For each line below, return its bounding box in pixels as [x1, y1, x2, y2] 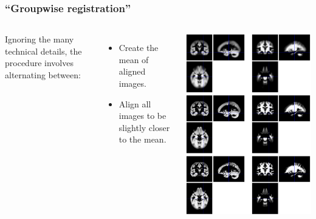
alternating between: [5, 69, 81, 81]
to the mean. [118, 133, 167, 146]
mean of [118, 53, 149, 66]
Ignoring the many [5, 33, 74, 45]
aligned [118, 65, 146, 78]
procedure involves [5, 56, 74, 69]
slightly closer [118, 121, 170, 133]
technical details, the [5, 44, 82, 57]
